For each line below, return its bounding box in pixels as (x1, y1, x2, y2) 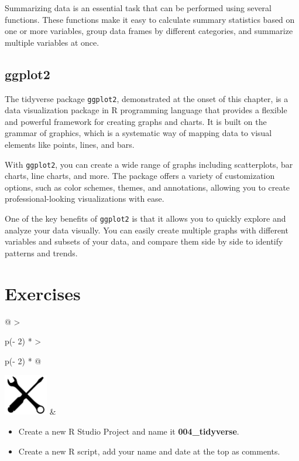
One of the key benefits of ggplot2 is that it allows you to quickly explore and (5, 212, 286, 225)
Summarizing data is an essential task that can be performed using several (5, 2, 271, 13)
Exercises (5, 281, 81, 305)
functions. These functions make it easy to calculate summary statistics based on (5, 13, 295, 25)
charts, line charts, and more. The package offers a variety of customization (5, 170, 275, 182)
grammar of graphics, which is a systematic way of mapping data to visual (5, 127, 272, 139)
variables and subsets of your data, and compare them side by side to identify (5, 235, 283, 248)
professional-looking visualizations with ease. (5, 192, 164, 205)
